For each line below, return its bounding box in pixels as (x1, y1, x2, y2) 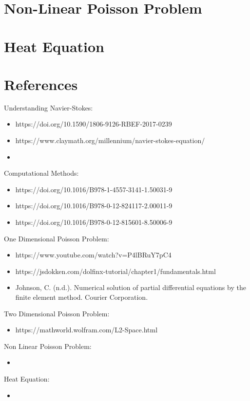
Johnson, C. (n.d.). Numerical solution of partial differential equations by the (15, 282, 246, 292)
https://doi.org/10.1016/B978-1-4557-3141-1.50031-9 (15, 184, 173, 194)
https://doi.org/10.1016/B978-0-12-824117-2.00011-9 (15, 200, 173, 211)
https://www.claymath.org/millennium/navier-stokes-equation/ (15, 135, 205, 146)
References (4, 74, 78, 94)
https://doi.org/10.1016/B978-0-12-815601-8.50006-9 (15, 217, 173, 227)
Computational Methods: (4, 168, 79, 178)
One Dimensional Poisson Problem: (4, 233, 109, 243)
